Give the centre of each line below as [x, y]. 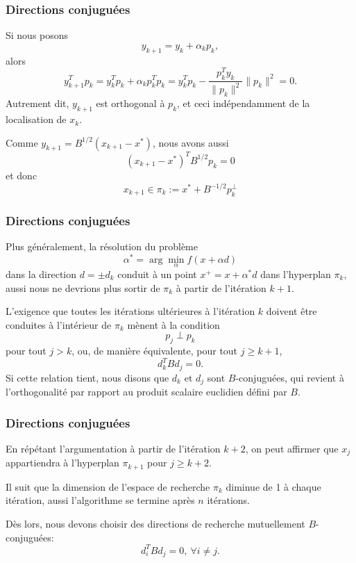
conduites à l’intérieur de [59, 324]
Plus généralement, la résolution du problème [102, 246]
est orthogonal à [130, 103]
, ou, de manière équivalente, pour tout [155, 351]
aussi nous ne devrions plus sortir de [83, 287]
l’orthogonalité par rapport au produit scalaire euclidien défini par [146, 392]
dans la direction [41, 274]
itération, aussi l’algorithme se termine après [100, 500]
